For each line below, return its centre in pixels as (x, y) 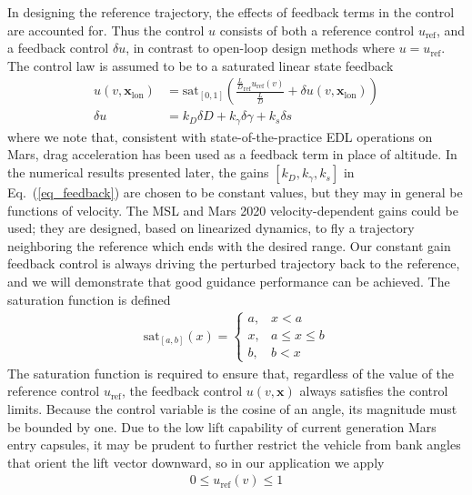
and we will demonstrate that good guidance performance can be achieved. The (229, 282)
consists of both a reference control (317, 30)
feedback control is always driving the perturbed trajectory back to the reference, (234, 263)
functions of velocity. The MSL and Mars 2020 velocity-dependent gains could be (233, 210)
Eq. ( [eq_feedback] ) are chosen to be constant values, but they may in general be (235, 192)
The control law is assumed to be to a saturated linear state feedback (201, 65)
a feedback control (58, 48)
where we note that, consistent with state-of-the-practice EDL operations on (220, 136)
